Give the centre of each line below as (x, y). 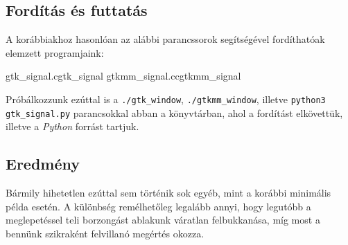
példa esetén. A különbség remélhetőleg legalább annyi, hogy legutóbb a (158, 206)
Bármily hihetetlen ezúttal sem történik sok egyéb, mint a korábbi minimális (168, 193)
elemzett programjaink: (55, 52)
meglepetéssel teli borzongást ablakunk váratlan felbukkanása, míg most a (163, 220)
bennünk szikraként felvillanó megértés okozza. (105, 233)
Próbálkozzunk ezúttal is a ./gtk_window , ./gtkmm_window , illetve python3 (166, 99)
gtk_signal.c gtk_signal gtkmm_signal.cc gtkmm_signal (123, 76)
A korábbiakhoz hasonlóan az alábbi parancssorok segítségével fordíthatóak (165, 39)
